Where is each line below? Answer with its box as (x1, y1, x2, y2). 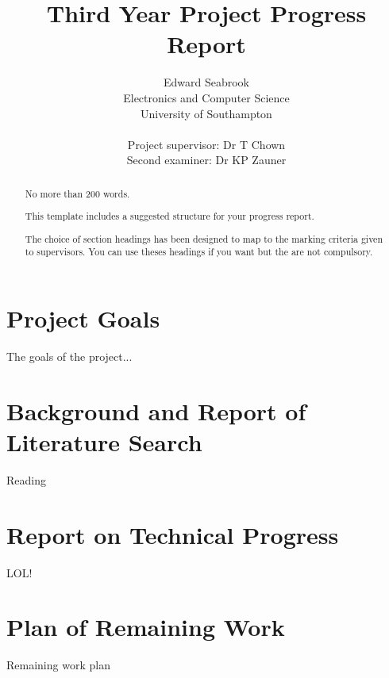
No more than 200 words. (25, 186, 130, 200)
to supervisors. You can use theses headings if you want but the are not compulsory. (25, 245, 373, 259)
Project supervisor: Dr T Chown (127, 136, 286, 152)
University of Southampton (141, 105, 272, 121)
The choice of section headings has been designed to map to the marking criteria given (25, 232, 383, 245)
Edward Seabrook (163, 74, 250, 90)
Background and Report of (6, 394, 306, 427)
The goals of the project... (6, 348, 133, 365)
